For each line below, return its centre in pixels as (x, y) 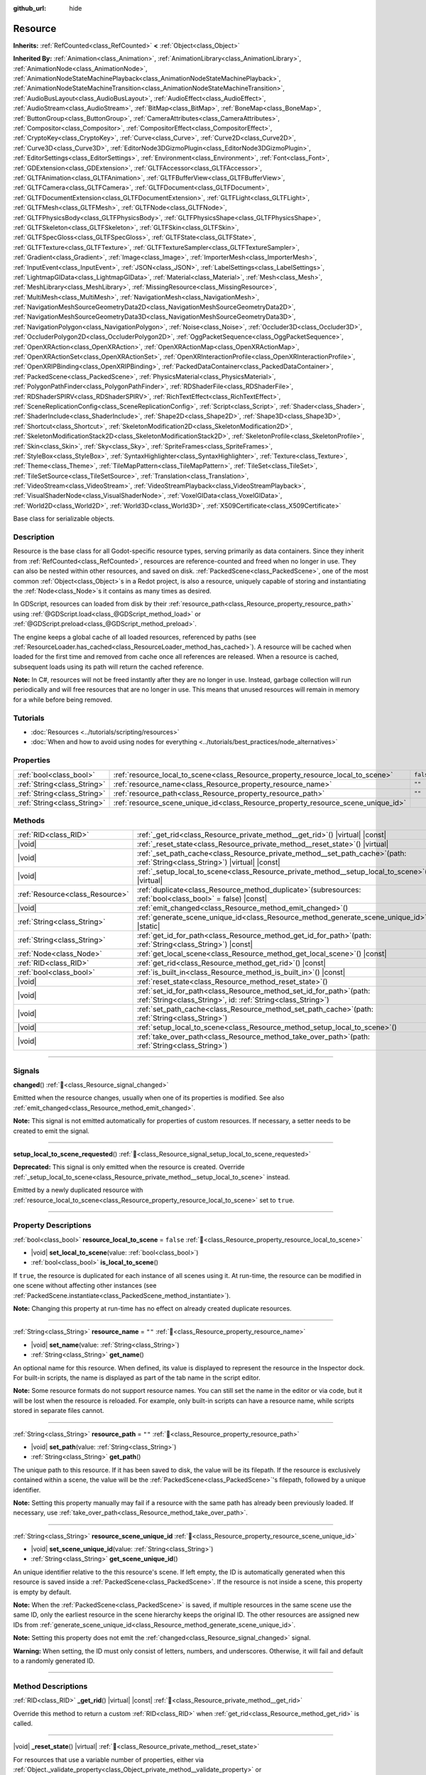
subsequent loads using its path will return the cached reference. (108, 667)
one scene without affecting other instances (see (85, 1286)
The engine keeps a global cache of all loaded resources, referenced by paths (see (135, 637)
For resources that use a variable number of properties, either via (109, 1759)
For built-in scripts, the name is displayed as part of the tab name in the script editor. (137, 1378)
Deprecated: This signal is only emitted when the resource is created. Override (129, 1167)
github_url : (29, 8)
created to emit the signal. (51, 1131)
